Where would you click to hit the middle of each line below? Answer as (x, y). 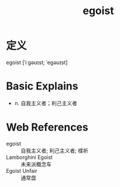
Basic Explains (42, 86)
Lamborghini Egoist (29, 157)
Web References (47, 127)
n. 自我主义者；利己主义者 (46, 103)
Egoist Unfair (22, 171)
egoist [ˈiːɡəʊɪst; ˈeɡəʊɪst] (37, 62)
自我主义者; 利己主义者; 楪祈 (55, 151)
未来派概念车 (36, 164)
